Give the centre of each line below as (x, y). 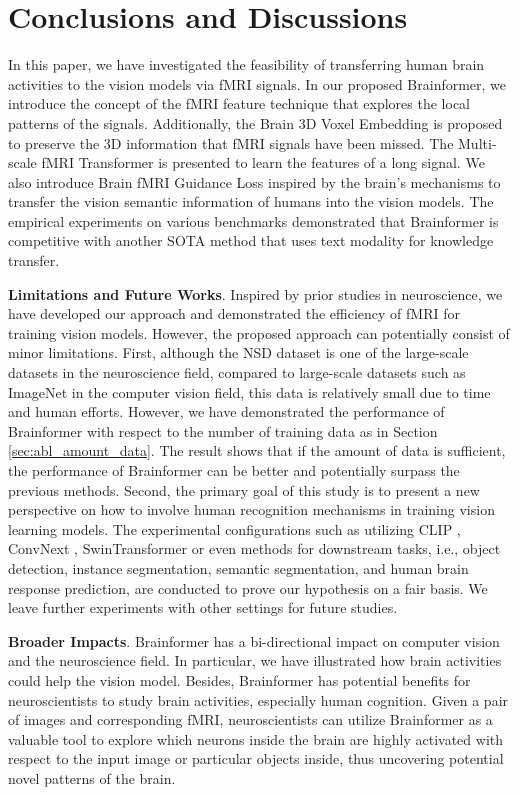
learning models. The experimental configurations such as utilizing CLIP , (234, 528)
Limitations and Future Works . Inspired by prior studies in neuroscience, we (255, 293)
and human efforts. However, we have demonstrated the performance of (226, 411)
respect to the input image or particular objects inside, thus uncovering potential (256, 758)
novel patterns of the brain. (92, 777)
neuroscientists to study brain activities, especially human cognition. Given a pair (258, 699)
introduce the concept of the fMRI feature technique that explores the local (239, 103)
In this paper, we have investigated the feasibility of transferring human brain (246, 64)
